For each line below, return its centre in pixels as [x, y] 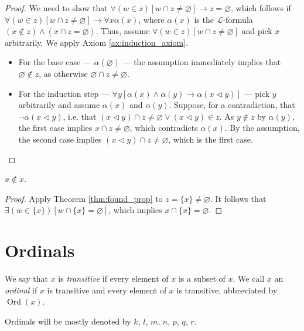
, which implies [135, 210]
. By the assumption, [262, 128]
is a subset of [202, 278]
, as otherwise [63, 73]
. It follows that [238, 198]
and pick [257, 31]
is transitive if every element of [113, 278]
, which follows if [261, 8]
